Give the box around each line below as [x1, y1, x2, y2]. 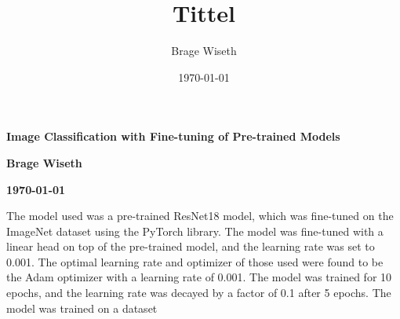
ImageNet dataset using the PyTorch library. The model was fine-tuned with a [6, 222, 384, 239]
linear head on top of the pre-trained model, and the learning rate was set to [6, 238, 375, 255]
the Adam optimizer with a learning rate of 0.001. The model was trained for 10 [6, 269, 392, 285]
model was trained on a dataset [6, 299, 158, 316]
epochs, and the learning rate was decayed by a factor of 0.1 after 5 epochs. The [6, 284, 391, 301]
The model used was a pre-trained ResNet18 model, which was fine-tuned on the [6, 207, 394, 224]
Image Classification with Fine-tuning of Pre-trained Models [6, 128, 340, 145]
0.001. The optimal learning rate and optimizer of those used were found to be [6, 253, 384, 269]
